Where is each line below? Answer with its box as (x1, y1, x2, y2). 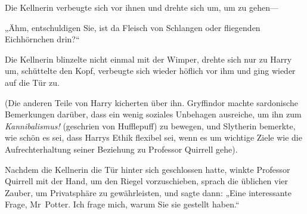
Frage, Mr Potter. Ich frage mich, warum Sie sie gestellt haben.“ (5, 198, 240, 210)
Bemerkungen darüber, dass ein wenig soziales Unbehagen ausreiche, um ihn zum (5, 108, 302, 120)
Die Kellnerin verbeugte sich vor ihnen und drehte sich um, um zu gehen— (5, 1, 279, 13)
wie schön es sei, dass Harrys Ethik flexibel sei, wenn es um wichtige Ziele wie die (5, 131, 302, 144)
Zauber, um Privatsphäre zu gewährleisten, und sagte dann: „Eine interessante (5, 186, 292, 199)
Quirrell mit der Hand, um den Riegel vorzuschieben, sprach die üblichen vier (5, 175, 289, 187)
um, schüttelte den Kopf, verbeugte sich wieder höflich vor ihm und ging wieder (5, 64, 296, 77)
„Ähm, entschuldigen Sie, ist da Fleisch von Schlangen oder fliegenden (5, 21, 261, 33)
